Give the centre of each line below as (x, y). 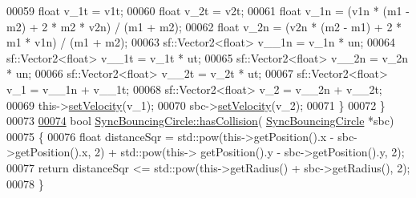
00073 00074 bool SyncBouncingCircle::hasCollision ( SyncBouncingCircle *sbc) (200, 121)
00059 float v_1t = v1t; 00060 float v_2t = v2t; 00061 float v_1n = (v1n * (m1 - (208, 10)
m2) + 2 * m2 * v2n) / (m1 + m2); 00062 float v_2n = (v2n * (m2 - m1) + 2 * (204, 26)
